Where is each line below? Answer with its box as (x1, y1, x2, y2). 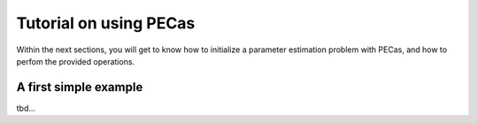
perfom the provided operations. (16, 56, 135, 66)
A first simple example (16, 80, 143, 95)
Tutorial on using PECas (16, 13, 196, 33)
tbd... (16, 103, 35, 113)
